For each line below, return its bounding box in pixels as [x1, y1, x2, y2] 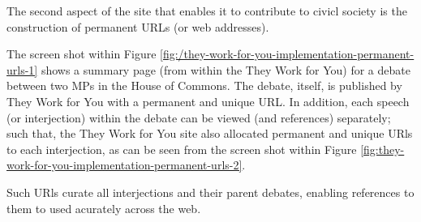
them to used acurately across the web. [6, 199, 201, 216]
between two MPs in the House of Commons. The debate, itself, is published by [6, 77, 402, 94]
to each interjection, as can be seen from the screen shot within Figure [6, 140, 357, 157]
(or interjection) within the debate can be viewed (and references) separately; [6, 109, 391, 126]
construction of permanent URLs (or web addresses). [6, 18, 269, 35]
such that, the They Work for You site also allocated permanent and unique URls [6, 125, 413, 142]
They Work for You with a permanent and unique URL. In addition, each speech [6, 92, 410, 109]
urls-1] [6, 61, 38, 78]
